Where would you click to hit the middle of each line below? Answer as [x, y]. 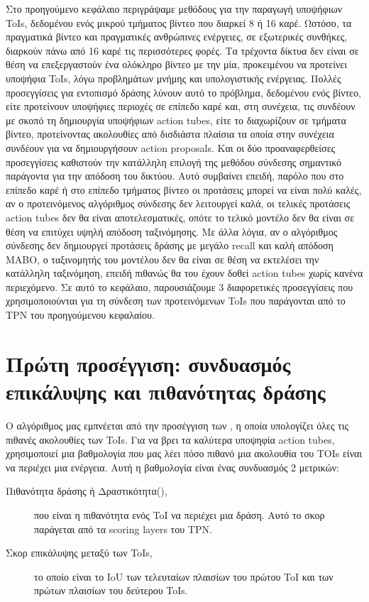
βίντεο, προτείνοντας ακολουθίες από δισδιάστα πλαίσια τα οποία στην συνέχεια [170, 134]
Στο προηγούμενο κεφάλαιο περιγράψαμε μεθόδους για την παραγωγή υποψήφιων [174, 9]
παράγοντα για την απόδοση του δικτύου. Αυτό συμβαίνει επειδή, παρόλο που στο [175, 176]
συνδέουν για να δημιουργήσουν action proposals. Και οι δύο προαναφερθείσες [171, 147]
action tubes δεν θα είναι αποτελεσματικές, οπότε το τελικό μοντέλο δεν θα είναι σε [180, 217]
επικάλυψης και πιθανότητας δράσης [166, 392]
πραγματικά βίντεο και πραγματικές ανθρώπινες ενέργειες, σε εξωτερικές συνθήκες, [177, 37]
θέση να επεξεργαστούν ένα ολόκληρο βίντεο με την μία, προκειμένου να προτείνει [176, 64]
